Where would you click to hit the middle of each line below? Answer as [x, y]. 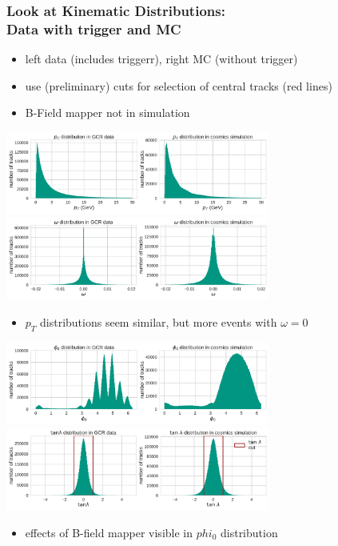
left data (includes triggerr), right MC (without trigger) [161, 59]
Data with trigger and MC [94, 28]
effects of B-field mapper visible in [109, 532]
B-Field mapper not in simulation [107, 112]
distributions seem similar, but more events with [159, 321]
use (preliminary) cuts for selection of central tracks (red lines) [179, 85]
